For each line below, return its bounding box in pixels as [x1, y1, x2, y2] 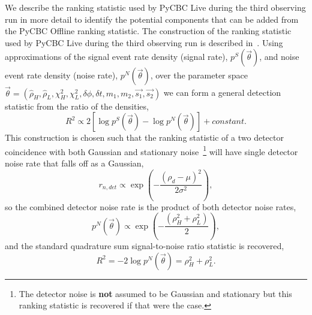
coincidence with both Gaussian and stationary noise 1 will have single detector [5, 143, 298, 157]
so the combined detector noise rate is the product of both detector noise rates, [5, 200, 296, 213]
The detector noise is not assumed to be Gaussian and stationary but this [19, 287, 292, 299]
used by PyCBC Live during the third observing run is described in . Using [5, 36, 283, 49]
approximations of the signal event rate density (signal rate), [5, 50, 228, 63]
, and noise [259, 50, 299, 63]
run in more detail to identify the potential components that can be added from [5, 13, 299, 25]
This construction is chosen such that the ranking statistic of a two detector [5, 131, 284, 144]
